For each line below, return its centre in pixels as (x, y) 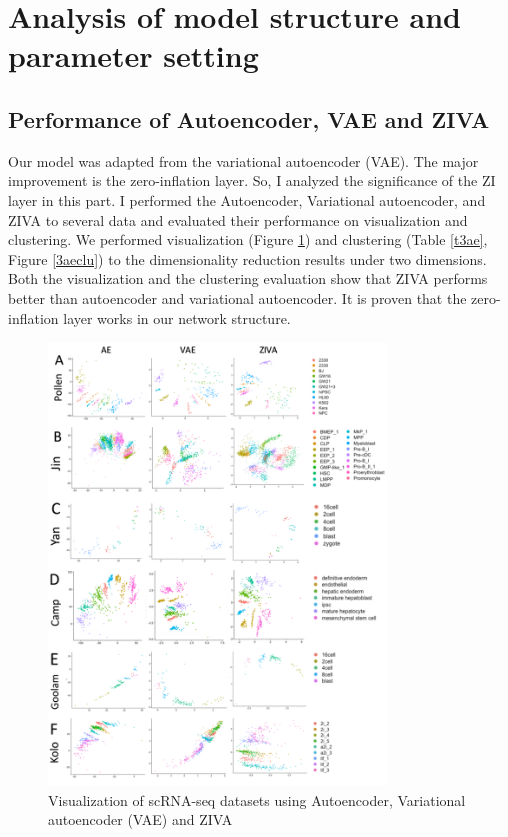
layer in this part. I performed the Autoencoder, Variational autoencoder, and (247, 199)
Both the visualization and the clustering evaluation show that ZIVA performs (248, 278)
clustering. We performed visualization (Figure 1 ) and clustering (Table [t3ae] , (248, 239)
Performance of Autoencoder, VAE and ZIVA (249, 118)
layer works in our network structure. (177, 317)
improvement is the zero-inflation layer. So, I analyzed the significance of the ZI (252, 180)
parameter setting (133, 55)
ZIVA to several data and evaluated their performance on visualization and (238, 219)
